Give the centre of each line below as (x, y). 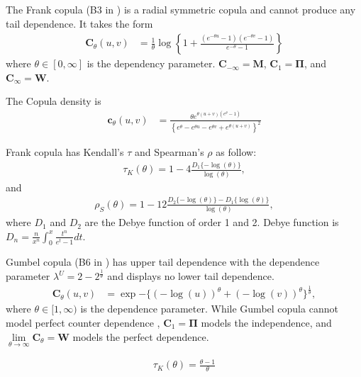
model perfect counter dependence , (83, 323)
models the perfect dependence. (141, 336)
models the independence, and (266, 323)
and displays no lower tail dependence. (191, 276)
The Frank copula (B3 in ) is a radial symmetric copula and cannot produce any (181, 9)
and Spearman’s (169, 152)
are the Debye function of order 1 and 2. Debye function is (212, 222)
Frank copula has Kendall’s (65, 152)
